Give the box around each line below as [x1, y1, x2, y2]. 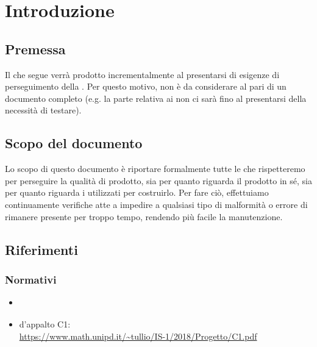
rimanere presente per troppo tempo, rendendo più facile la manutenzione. [5, 210, 283, 223]
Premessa [5, 39, 66, 58]
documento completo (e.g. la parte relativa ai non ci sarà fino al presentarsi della [5, 91, 307, 104]
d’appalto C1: [19, 318, 71, 331]
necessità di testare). [5, 104, 82, 116]
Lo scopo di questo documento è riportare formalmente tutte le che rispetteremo [5, 162, 305, 175]
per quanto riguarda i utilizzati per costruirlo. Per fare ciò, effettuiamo [5, 186, 269, 199]
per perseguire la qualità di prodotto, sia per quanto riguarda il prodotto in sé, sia [5, 174, 312, 187]
